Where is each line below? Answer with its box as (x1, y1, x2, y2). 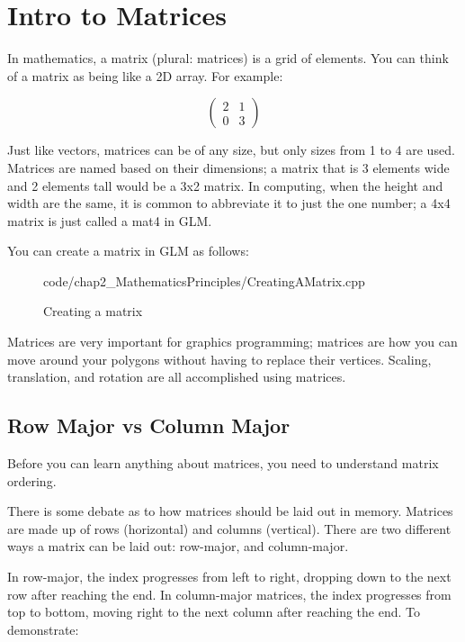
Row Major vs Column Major (7, 411, 291, 439)
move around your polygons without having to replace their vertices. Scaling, (7, 349, 432, 368)
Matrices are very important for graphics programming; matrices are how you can (7, 332, 458, 351)
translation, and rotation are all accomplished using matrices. (7, 367, 346, 386)
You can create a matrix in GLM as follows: (7, 241, 249, 260)
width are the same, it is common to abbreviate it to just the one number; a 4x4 (7, 194, 451, 212)
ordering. (7, 471, 57, 490)
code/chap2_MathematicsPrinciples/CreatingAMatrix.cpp (43, 271, 365, 290)
